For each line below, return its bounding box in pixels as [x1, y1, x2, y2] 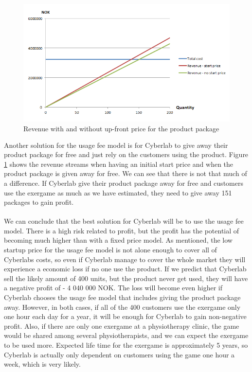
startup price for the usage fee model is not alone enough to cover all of [4, 245, 217, 255]
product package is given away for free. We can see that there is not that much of [4, 168, 247, 178]
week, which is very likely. [4, 359, 81, 369]
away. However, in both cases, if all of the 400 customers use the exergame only [4, 301, 241, 312]
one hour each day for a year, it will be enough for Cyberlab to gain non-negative [4, 311, 247, 321]
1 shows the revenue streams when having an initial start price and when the [4, 159, 234, 169]
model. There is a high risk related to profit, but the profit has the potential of [4, 225, 239, 235]
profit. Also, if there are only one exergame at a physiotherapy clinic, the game [4, 320, 239, 331]
